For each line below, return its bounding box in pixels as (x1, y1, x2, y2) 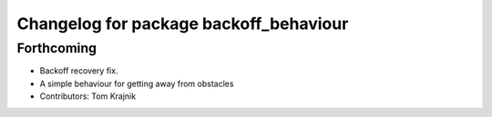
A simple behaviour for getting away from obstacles (39, 78, 234, 89)
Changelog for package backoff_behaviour (16, 14, 349, 34)
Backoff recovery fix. (39, 65, 118, 76)
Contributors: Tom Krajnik (39, 91, 137, 102)
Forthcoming (16, 40, 97, 56)
